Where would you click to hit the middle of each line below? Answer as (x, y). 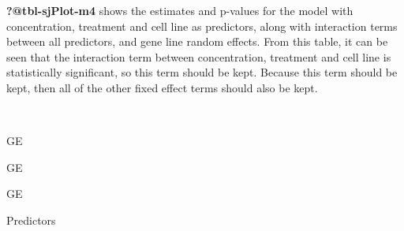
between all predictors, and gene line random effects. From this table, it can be (197, 41)
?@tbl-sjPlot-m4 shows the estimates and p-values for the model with (180, 10)
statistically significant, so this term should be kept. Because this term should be (202, 72)
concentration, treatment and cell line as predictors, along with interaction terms (202, 26)
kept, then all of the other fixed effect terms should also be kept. (162, 87)
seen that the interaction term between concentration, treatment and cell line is (199, 56)
